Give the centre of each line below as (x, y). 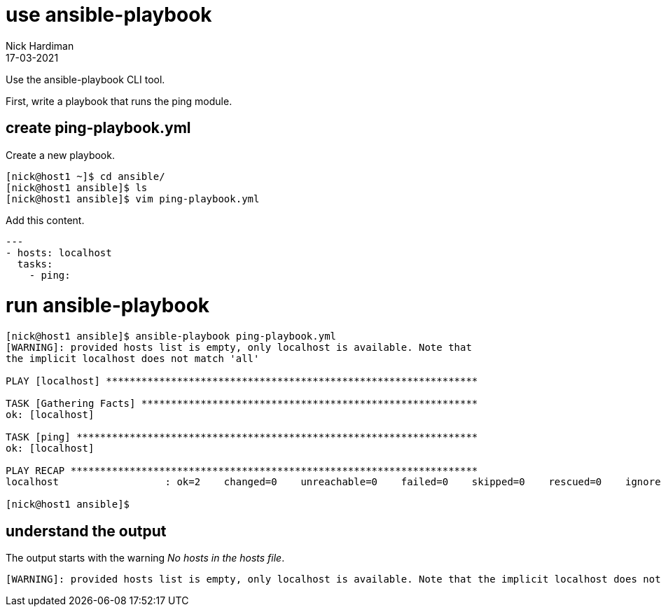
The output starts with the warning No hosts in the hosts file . (145, 557)
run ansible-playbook (108, 306)
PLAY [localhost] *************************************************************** (242, 381)
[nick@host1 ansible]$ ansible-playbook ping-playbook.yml (171, 336)
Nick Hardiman (40, 46)
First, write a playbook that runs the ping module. (119, 101)
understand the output (86, 531)
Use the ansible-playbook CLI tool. (85, 79)
